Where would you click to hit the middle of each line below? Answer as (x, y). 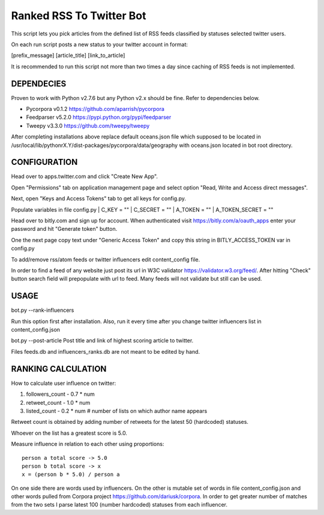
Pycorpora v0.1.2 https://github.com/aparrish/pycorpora (95, 109)
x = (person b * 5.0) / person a (71, 475)
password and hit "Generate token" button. (64, 229)
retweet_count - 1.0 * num (58, 402)
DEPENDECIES (39, 84)
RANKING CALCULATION (59, 369)
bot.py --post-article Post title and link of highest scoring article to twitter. (102, 341)
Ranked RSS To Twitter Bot (79, 16)
